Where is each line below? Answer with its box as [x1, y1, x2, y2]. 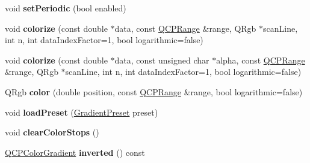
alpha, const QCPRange [216, 53, 305, 66]
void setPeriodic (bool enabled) [5, 2, 126, 14]
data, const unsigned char [114, 53, 209, 66]
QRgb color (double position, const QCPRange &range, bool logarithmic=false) [5, 85, 303, 98]
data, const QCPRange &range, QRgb [114, 22, 256, 34]
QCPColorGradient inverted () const [5, 146, 145, 158]
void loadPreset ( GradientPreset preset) [5, 105, 158, 118]
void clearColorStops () [5, 126, 99, 138]
